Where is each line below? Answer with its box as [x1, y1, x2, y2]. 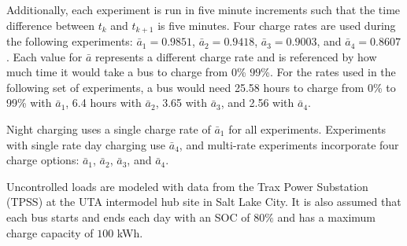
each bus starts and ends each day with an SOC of [6, 208, 250, 225]
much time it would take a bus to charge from [6, 64, 228, 80]
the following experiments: [6, 33, 133, 50]
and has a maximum [277, 208, 376, 225]
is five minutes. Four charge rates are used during [157, 17, 396, 33]
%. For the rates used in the [261, 64, 396, 80]
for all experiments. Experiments [228, 121, 387, 138]
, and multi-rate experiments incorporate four [179, 136, 399, 152]
